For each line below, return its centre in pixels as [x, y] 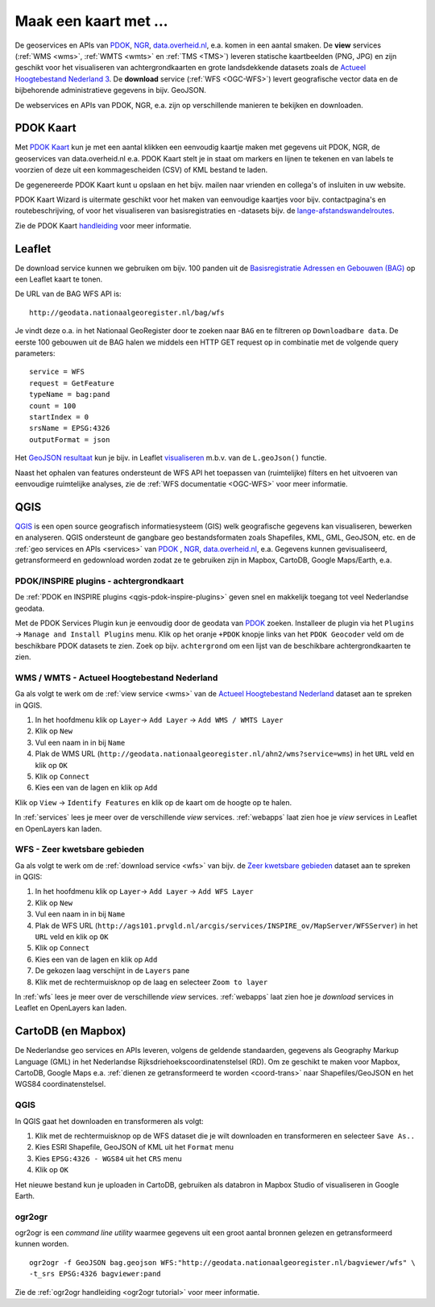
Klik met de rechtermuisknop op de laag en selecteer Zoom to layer [151, 982]
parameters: [35, 353]
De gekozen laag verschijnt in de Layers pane [112, 971]
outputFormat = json [70, 439]
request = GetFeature [72, 383]
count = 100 [53, 406]
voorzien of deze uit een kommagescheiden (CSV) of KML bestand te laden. [141, 170]
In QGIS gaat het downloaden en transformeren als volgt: [110, 1121]
